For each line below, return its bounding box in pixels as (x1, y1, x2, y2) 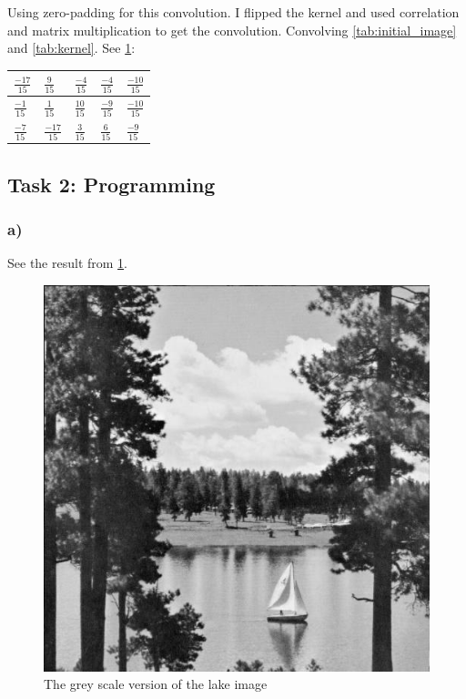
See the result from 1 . (7, 253, 127, 272)
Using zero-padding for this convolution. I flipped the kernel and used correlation (7, 3, 460, 21)
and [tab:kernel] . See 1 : (7, 38, 136, 57)
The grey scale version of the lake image (44, 674, 268, 694)
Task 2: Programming (7, 170, 216, 198)
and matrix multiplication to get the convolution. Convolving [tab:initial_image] (7, 20, 457, 39)
